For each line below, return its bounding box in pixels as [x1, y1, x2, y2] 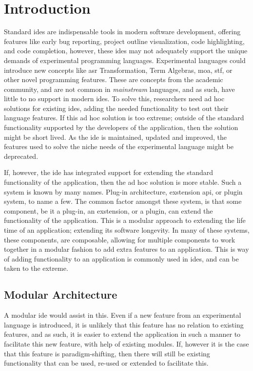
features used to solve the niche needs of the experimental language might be [4, 141, 234, 152]
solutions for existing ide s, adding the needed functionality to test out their [4, 103, 229, 113]
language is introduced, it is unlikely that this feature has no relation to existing [4, 319, 244, 329]
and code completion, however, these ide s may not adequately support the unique [4, 45, 248, 56]
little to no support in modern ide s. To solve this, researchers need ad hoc [4, 93, 225, 104]
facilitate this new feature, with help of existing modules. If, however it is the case [4, 338, 249, 349]
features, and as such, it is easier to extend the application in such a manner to [4, 329, 241, 339]
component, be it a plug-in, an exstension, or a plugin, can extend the [4, 205, 213, 216]
